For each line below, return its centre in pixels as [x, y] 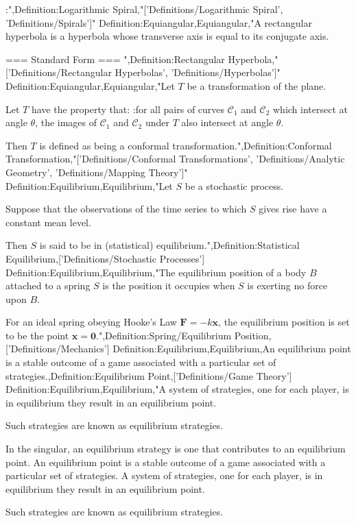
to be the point [37, 335]
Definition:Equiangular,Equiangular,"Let [90, 85]
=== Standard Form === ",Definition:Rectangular [115, 59]
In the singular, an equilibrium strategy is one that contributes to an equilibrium [176, 449]
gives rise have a [293, 209]
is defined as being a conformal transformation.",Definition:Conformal [186, 145]
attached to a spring [48, 285]
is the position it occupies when [169, 285]
